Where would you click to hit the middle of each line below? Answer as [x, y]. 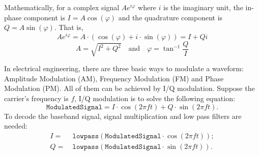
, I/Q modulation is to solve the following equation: [155, 98]
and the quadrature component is [170, 17]
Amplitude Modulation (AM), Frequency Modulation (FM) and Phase [114, 78]
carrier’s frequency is [36, 98]
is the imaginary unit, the [203, 7]
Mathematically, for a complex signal [62, 7]
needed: [16, 126]
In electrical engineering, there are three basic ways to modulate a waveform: [124, 68]
